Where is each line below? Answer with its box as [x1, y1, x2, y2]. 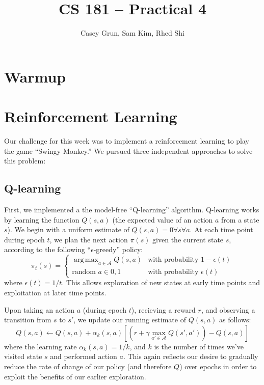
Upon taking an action [4, 304, 75, 315]
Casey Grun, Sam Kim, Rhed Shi [81, 28, 184, 38]
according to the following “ [4, 244, 91, 255]
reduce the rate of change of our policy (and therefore [4, 361, 172, 371]
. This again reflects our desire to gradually [123, 351, 258, 362]
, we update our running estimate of [73, 314, 186, 325]
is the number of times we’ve [154, 341, 244, 351]
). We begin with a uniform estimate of [7, 224, 129, 235]
